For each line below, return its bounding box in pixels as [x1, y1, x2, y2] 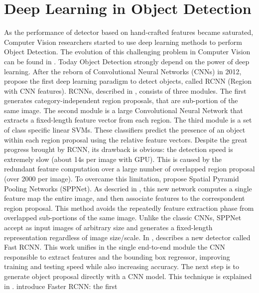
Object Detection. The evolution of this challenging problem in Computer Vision [4, 46, 251, 57]
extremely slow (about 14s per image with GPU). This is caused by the [4, 153, 222, 164]
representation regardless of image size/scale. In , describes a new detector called [4, 232, 251, 242]
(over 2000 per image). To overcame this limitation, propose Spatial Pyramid [4, 173, 239, 184]
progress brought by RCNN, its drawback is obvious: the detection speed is [4, 144, 233, 154]
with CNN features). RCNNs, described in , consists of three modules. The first [4, 85, 247, 96]
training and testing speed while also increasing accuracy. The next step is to [4, 261, 239, 272]
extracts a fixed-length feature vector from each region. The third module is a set [4, 115, 252, 125]
